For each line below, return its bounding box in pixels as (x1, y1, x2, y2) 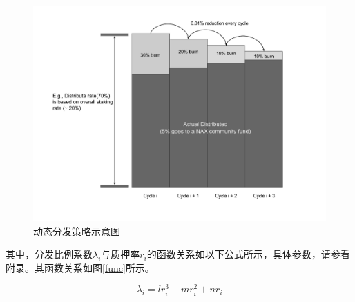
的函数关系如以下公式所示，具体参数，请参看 (146, 247, 350, 261)
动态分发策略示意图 (33, 223, 120, 238)
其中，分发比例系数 (6, 247, 93, 261)
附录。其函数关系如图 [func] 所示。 (6, 260, 155, 274)
